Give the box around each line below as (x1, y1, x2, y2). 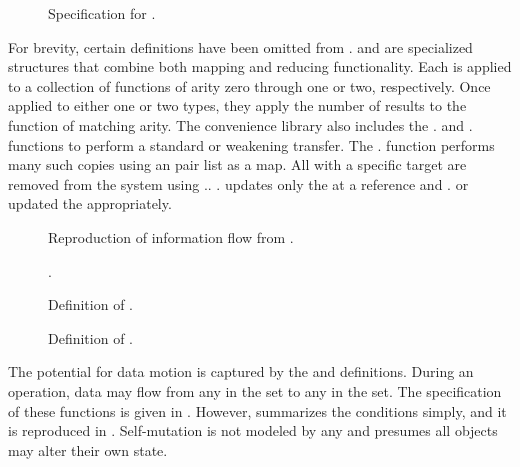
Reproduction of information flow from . (48, 226, 294, 247)
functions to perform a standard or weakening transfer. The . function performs (8, 134, 495, 155)
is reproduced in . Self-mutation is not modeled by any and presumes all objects (8, 420, 498, 441)
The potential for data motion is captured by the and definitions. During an (8, 361, 474, 382)
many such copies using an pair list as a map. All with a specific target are (8, 154, 467, 175)
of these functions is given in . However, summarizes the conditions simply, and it (8, 400, 507, 421)
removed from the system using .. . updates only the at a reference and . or (8, 173, 469, 194)
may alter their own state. (8, 439, 168, 460)
